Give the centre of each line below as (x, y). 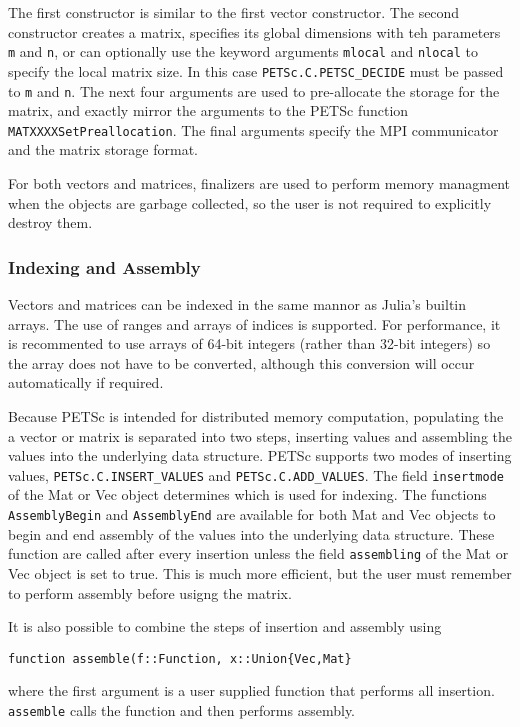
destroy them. (50, 222)
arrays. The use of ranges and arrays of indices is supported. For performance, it (254, 323)
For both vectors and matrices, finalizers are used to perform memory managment (259, 183)
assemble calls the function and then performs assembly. (182, 709)
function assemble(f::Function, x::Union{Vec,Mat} (180, 658)
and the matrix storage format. (103, 149)
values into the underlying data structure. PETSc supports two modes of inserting (260, 455)
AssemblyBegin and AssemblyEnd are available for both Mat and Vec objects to (252, 514)
